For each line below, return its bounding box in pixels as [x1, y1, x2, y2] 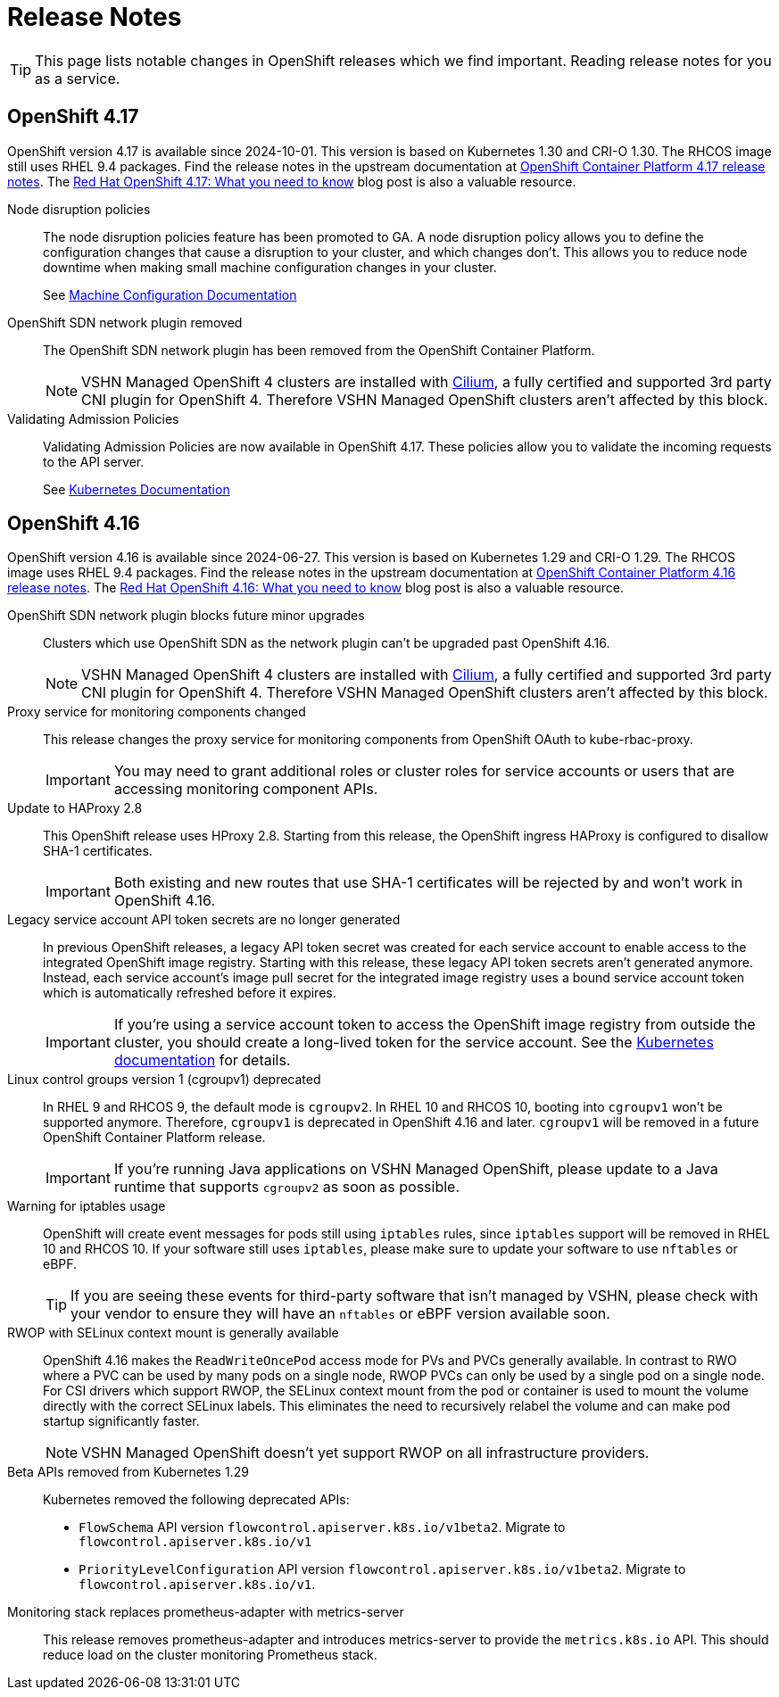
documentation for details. [113, 1051, 291, 1070]
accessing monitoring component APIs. [113, 780, 378, 799]
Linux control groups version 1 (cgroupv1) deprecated [7, 1072, 321, 1088]
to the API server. [43, 453, 145, 469]
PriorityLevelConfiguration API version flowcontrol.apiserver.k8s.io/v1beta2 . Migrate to [79, 1561, 686, 1577]
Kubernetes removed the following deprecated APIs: [43, 1492, 350, 1508]
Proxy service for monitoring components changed [7, 704, 306, 720]
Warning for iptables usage [7, 1198, 166, 1214]
